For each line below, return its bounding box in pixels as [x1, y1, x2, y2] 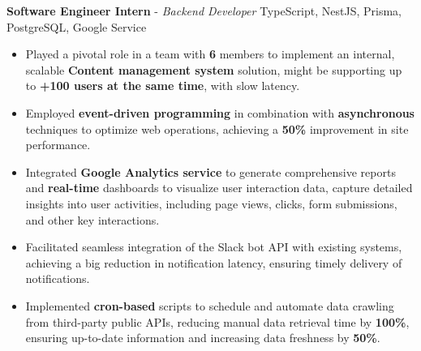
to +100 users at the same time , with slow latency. [25, 77, 300, 94]
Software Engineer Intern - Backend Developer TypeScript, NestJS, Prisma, [6, 2, 402, 19]
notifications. [25, 270, 90, 287]
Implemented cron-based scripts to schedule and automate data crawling [25, 297, 394, 314]
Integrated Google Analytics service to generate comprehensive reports [25, 163, 396, 180]
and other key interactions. [25, 211, 160, 228]
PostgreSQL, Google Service [6, 18, 147, 35]
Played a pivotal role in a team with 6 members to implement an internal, [25, 45, 395, 62]
